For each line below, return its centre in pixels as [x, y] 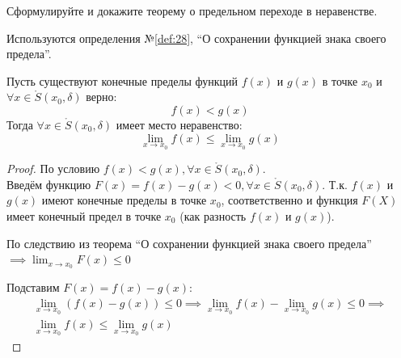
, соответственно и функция [289, 200]
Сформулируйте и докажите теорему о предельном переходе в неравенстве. [192, 11]
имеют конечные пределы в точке [124, 200]
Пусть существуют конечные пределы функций [122, 80]
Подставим [33, 287]
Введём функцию [49, 184]
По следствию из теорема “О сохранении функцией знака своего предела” [189, 243]
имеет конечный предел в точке [84, 215]
